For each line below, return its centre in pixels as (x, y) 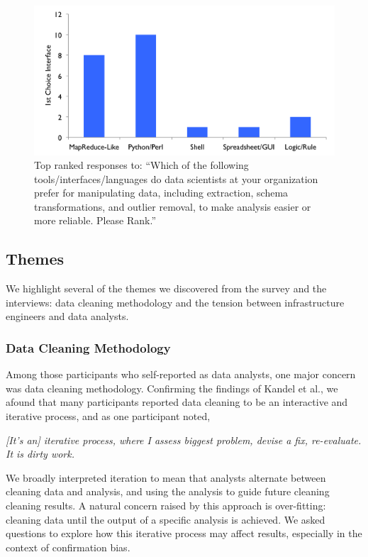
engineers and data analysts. (67, 316)
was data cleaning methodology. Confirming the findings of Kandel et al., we (172, 388)
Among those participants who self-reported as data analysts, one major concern (181, 374)
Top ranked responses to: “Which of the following (141, 165)
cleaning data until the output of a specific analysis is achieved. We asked (166, 519)
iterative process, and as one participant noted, (108, 416)
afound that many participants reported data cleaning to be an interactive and (177, 402)
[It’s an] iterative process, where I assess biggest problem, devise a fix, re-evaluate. (184, 440)
